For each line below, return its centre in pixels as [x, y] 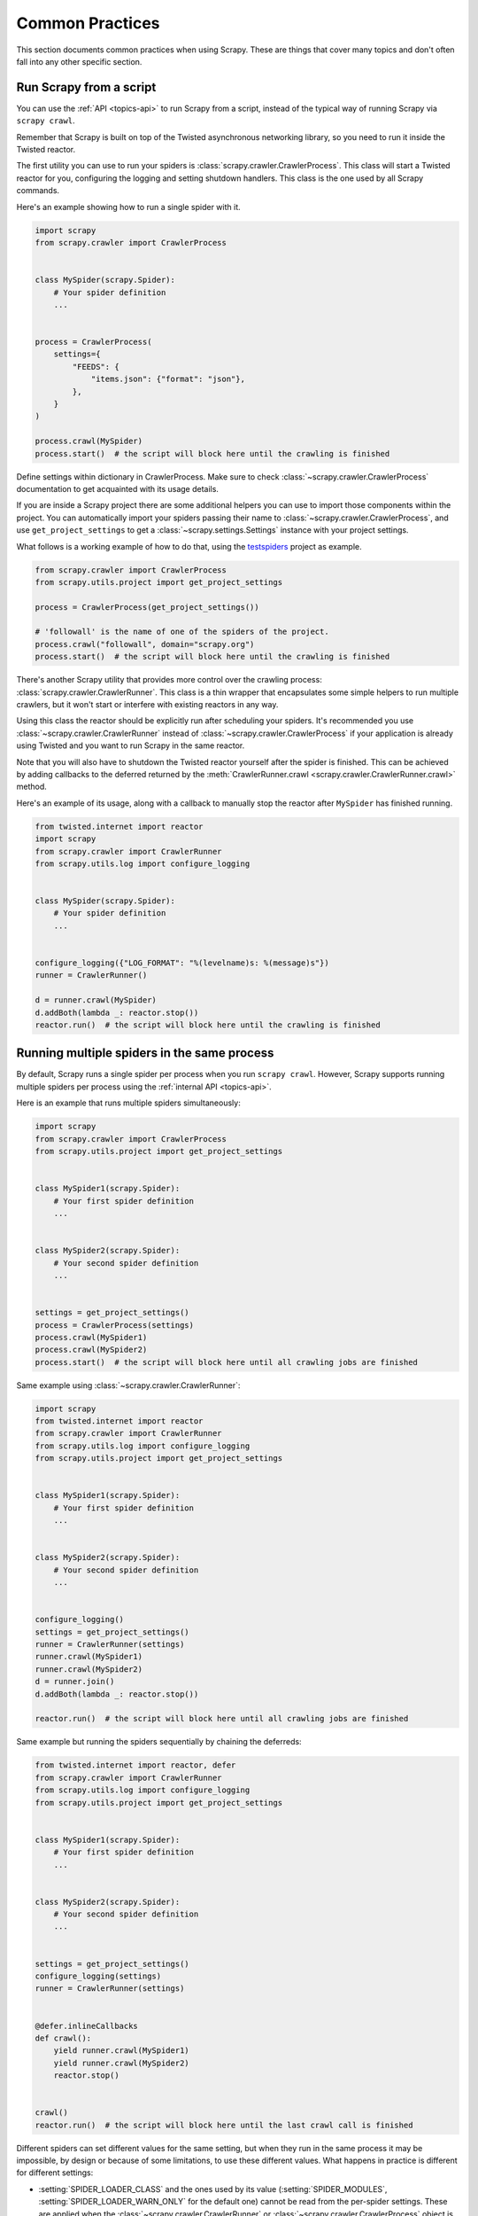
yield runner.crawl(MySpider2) [121, 2063]
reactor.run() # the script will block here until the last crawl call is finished [224, 2125]
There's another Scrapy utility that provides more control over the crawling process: [169, 680]
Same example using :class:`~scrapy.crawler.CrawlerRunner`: [128, 1385]
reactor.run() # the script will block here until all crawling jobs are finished [222, 1719]
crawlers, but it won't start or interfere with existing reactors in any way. [147, 705]
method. [32, 787]
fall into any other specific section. [79, 61]
